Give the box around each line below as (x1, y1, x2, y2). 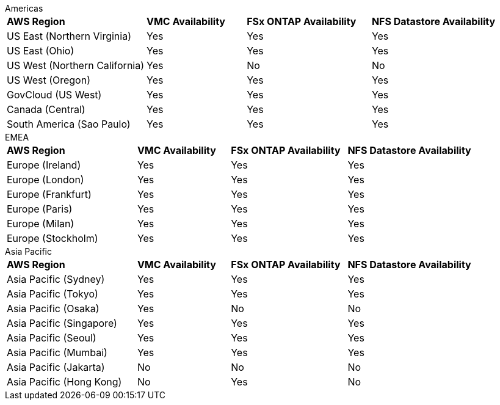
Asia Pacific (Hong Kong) (7, 376, 122, 388)
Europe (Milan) (7, 217, 74, 230)
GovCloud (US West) (7, 89, 102, 101)
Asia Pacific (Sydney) (7, 273, 105, 285)
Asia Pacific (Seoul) (7, 332, 96, 344)
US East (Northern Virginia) (7, 30, 131, 42)
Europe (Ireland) (7, 159, 81, 171)
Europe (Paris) (7, 203, 73, 215)
